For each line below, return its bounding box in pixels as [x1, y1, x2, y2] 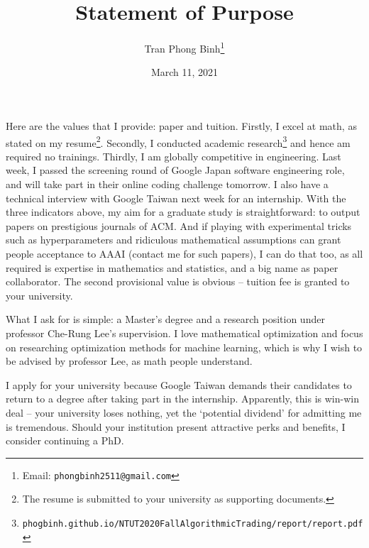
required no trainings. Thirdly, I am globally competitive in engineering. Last [6, 148, 341, 163]
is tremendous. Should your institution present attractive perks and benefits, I [6, 419, 346, 434]
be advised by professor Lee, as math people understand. [6, 354, 253, 368]
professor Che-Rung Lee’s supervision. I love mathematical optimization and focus [6, 325, 363, 340]
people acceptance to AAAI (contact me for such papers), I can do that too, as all [6, 246, 363, 261]
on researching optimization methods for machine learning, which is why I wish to [6, 339, 363, 354]
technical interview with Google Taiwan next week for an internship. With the [6, 190, 346, 205]
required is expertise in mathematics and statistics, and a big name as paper [6, 260, 338, 275]
